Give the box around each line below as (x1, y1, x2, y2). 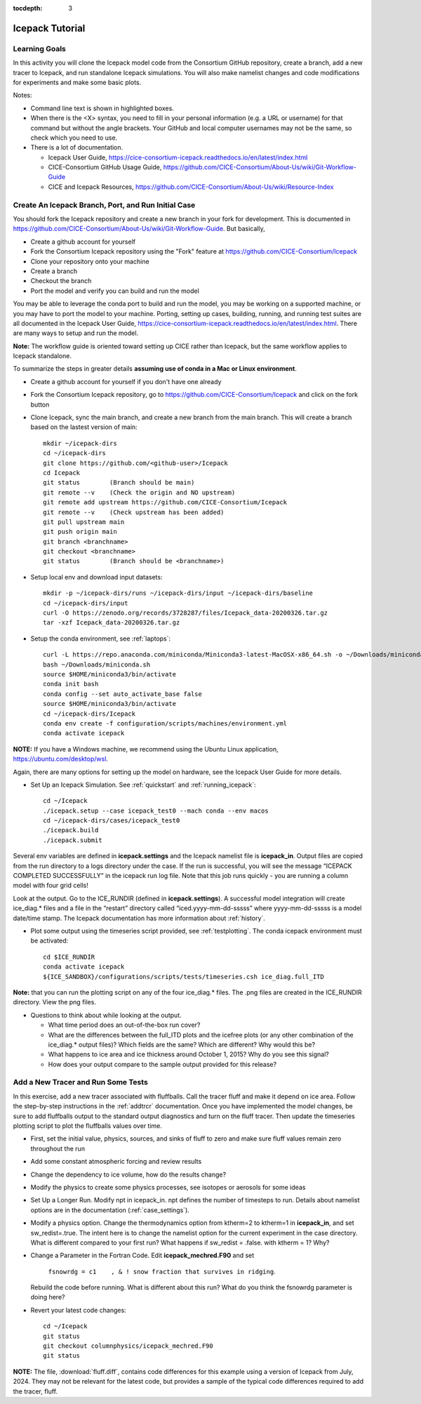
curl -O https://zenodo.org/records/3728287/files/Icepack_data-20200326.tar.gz (43, 609, 328, 617)
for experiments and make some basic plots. (13, 78, 142, 86)
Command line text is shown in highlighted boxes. (30, 104, 175, 112)
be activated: (30, 936, 69, 945)
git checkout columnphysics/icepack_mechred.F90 (43, 1342, 213, 1350)
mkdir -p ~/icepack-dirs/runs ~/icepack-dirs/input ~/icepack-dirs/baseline (43, 589, 314, 597)
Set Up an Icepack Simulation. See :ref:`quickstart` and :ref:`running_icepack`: (30, 780, 256, 789)
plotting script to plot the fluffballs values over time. (13, 1121, 163, 1130)
